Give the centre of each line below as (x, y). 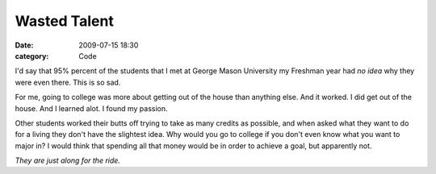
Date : (24, 45)
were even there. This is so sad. (68, 82)
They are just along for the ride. (68, 160)
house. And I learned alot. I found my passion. (92, 108)
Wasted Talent (65, 21)
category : (32, 56)
